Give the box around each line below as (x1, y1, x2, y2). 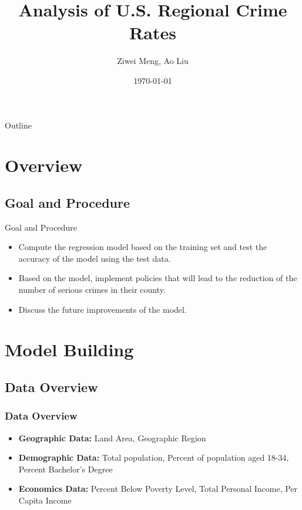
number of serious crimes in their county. (18, 283, 166, 296)
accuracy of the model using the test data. (18, 252, 171, 264)
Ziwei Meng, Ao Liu (117, 55, 189, 67)
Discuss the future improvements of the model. (18, 303, 187, 315)
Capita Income (18, 494, 72, 506)
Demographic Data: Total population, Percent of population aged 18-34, (18, 451, 289, 464)
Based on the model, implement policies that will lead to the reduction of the (18, 272, 297, 284)
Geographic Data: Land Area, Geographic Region (18, 431, 206, 444)
